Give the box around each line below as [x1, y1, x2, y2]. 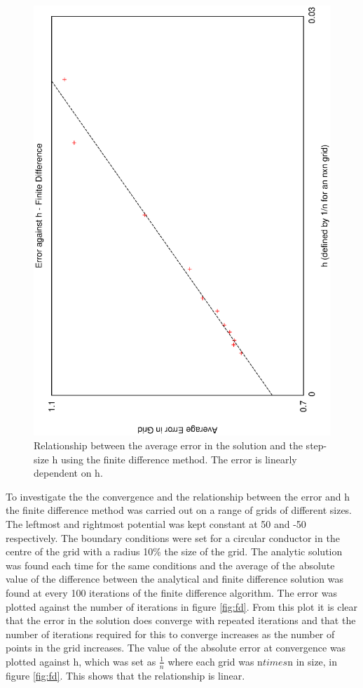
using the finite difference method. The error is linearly [60, 451, 297, 466]
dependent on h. [34, 465, 103, 480]
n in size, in [287, 654, 338, 668]
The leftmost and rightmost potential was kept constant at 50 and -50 [6, 516, 306, 531]
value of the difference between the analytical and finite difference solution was [6, 571, 344, 586]
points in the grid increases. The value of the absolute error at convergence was [6, 640, 346, 655]
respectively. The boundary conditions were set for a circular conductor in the [6, 530, 340, 545]
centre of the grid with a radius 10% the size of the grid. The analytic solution [6, 544, 343, 559]
